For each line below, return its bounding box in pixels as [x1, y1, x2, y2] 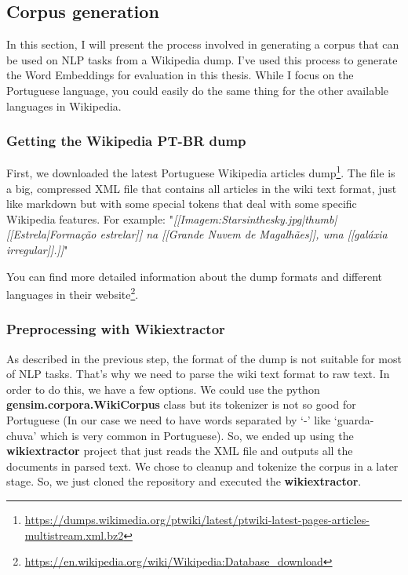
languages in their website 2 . [6, 284, 139, 302]
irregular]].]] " [6, 242, 68, 258]
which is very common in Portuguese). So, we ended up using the [40, 427, 354, 443]
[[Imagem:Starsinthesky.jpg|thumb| [173, 210, 337, 227]
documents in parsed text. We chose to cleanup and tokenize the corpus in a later [6, 457, 399, 474]
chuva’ [6, 427, 37, 443]
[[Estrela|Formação [6, 226, 97, 242]
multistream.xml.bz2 [24, 526, 124, 543]
